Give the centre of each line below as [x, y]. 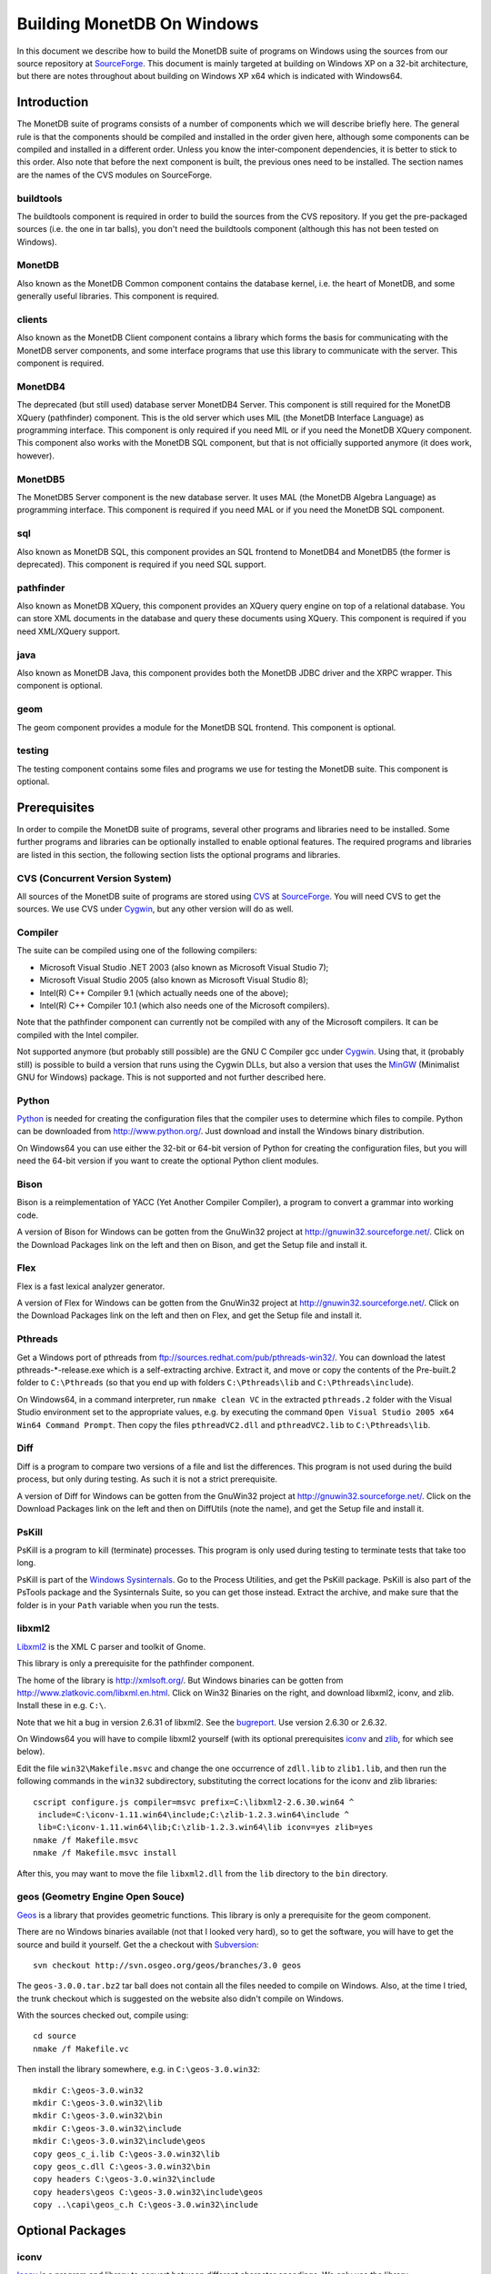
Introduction [53, 102]
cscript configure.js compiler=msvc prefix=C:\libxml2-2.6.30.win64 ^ [194, 1802]
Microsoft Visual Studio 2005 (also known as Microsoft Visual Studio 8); [174, 980]
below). [31, 1752]
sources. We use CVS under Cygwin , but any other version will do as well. [155, 909]
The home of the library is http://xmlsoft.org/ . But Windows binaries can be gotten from [180, 1680]
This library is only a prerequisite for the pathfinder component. [135, 1664]
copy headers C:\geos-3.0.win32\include [124, 2179]
